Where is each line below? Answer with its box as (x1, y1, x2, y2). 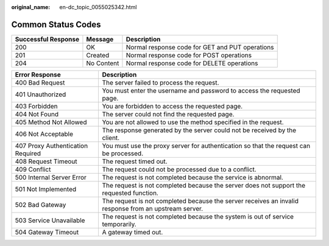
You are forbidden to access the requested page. (102, 102, 243, 110)
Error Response (15, 70, 61, 79)
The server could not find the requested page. (102, 110, 235, 118)
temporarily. (102, 220, 136, 228)
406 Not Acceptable (15, 130, 73, 138)
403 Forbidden (15, 102, 58, 110)
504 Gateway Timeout (15, 228, 79, 236)
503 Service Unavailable (15, 216, 85, 225)
